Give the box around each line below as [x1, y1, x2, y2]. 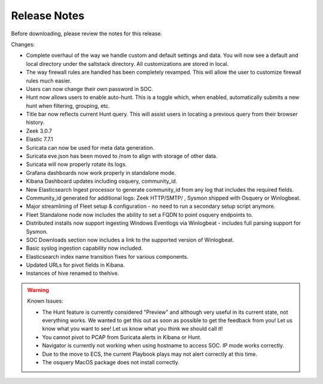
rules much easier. [26, 77, 72, 84]
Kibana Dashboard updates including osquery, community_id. [26, 177, 178, 185]
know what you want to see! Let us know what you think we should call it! [42, 325, 223, 332]
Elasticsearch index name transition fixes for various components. [26, 253, 188, 260]
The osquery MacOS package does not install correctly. [42, 359, 179, 365]
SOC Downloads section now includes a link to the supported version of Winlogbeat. [26, 236, 234, 243]
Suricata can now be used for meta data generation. [26, 144, 155, 151]
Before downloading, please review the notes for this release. [11, 30, 163, 37]
